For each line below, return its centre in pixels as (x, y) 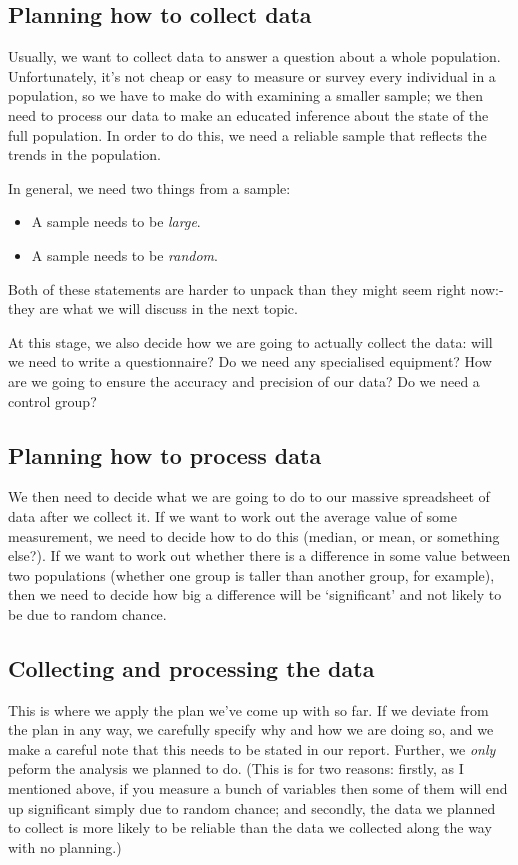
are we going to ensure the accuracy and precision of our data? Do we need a (244, 380)
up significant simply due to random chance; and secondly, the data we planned (252, 807)
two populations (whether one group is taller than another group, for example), (251, 574)
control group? (52, 400)
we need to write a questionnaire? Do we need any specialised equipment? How (250, 361)
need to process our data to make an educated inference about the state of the (248, 114)
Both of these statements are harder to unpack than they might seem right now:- (256, 288)
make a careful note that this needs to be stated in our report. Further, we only (252, 748)
